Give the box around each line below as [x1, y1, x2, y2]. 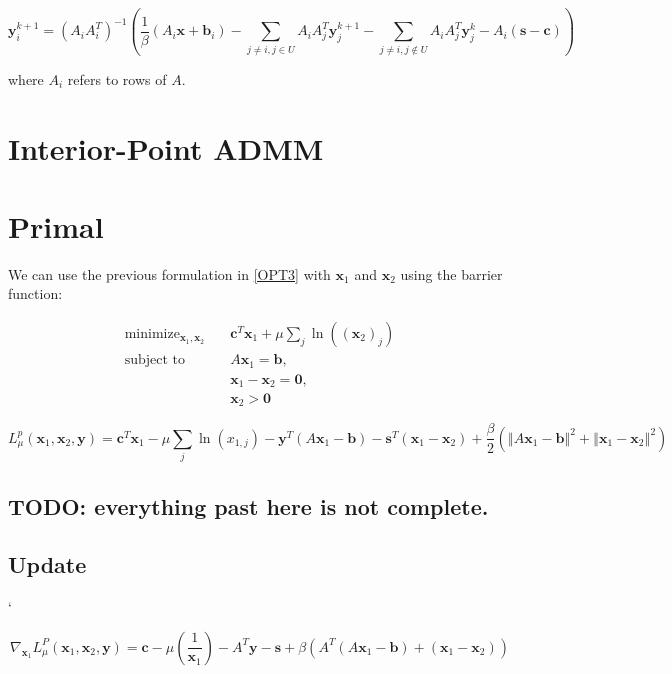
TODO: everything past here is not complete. [8, 490, 489, 521]
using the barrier [400, 263, 503, 284]
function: [8, 283, 63, 304]
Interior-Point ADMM [8, 127, 324, 168]
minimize [124, 327, 180, 342]
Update [8, 549, 87, 580]
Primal [8, 205, 104, 246]
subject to [124, 353, 185, 368]
